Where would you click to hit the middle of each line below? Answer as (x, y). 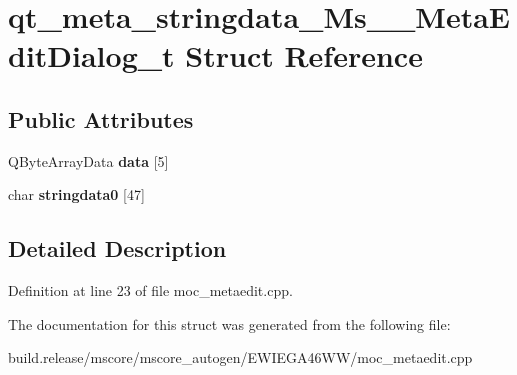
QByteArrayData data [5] (88, 160)
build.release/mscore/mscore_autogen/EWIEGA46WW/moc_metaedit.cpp (240, 357)
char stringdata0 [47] (76, 194)
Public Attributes (101, 118)
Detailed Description (117, 248)
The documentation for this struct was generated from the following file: (229, 323)
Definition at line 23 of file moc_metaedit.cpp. (150, 290)
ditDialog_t (91, 55)
